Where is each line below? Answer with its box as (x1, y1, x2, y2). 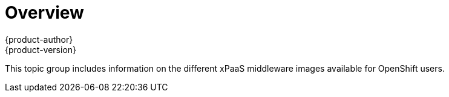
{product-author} (5, 34, 73, 45)
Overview (5, 2, 84, 23)
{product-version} (5, 44, 77, 55)
